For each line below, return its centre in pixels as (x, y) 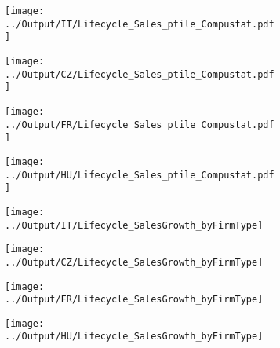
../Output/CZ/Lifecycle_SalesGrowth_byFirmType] (134, 262)
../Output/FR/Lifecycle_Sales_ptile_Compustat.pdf (140, 125)
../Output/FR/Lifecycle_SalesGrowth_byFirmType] (134, 300)
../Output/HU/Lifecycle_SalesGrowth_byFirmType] (134, 337)
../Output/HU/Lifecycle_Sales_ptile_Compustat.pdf (140, 175)
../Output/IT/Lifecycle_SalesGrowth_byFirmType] (134, 225)
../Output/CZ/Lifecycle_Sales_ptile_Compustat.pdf (140, 74)
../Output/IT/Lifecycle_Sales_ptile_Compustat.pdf (140, 24)
